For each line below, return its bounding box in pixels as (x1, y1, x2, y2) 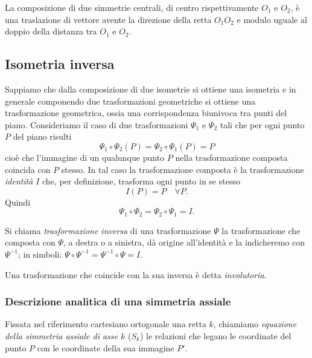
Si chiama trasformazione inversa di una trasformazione (5, 224, 211, 236)
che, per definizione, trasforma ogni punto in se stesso (42, 175, 240, 187)
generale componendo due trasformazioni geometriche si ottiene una (5, 94, 256, 107)
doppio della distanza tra (5, 25, 97, 37)
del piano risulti (13, 130, 72, 143)
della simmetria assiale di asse (5, 329, 118, 342)
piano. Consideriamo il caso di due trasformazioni (5, 118, 188, 131)
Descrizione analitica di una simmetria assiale (5, 294, 231, 309)
